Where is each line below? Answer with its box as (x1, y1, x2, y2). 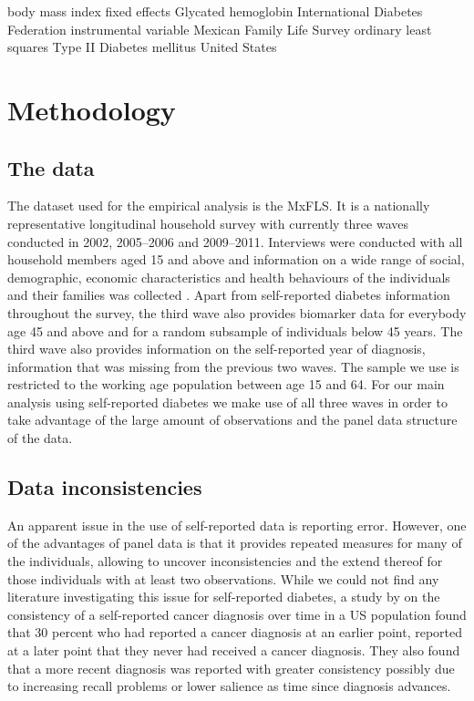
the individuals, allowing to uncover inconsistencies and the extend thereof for (7, 552, 443, 571)
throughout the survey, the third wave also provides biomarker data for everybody (7, 303, 467, 322)
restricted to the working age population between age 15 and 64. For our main (7, 375, 445, 394)
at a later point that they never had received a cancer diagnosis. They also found (7, 641, 460, 660)
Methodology (7, 90, 176, 128)
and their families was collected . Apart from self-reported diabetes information (7, 285, 450, 304)
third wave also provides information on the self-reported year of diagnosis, (7, 339, 426, 358)
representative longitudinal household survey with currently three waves (7, 213, 409, 232)
